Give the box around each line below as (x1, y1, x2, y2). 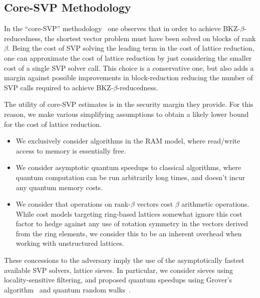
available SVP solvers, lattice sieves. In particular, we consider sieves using (4, 264, 233, 275)
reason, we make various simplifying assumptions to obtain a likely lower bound (4, 108, 249, 119)
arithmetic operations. (181, 199, 249, 209)
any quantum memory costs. (16, 182, 103, 192)
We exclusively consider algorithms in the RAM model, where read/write (16, 135, 240, 146)
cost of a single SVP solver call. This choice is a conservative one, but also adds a (4, 62, 254, 73)
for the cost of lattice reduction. (4, 118, 102, 129)
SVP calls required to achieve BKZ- (4, 82, 114, 92)
